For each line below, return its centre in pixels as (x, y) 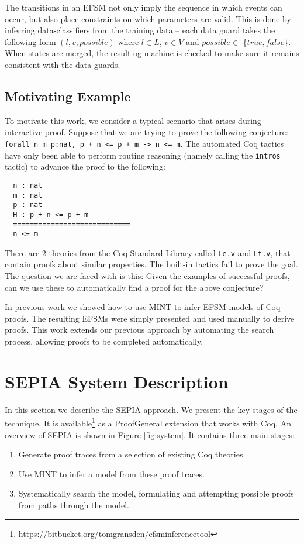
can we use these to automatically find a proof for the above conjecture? (134, 287)
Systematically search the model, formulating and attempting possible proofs (156, 493)
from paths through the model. (74, 505)
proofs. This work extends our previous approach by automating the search (139, 330)
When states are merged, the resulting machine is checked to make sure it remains (152, 53)
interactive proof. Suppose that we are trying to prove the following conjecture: (146, 132)
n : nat (28, 185)
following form (30, 41)
